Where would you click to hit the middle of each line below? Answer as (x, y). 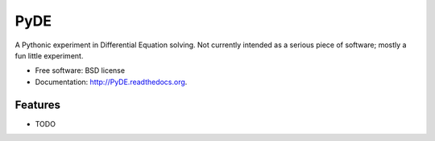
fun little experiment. (49, 55)
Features (37, 105)
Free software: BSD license (80, 70)
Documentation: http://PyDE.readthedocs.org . (111, 82)
